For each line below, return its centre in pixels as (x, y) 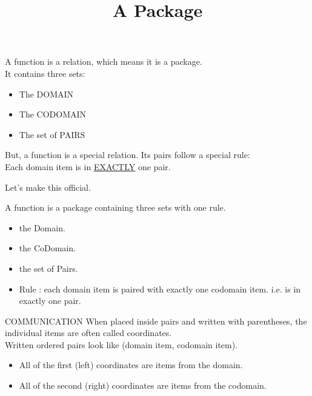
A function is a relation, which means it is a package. (104, 61)
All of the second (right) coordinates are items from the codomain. (143, 385)
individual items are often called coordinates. (88, 333)
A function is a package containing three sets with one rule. (115, 207)
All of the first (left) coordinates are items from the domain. (131, 365)
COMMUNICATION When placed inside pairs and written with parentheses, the (156, 321)
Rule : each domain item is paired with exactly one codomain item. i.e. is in (160, 289)
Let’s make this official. (48, 187)
